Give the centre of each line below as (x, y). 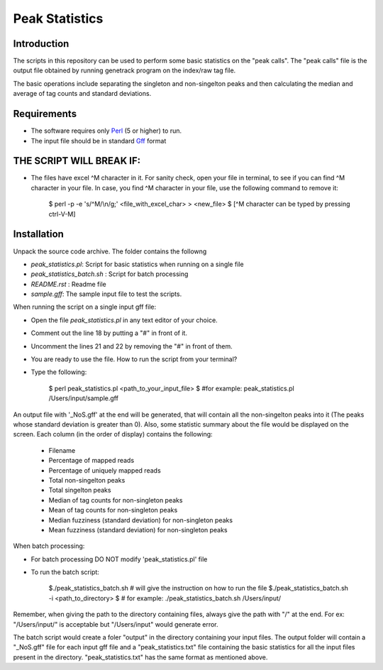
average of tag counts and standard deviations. (82, 94)
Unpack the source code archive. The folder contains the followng (110, 251)
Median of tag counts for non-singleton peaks (116, 500)
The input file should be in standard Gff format (99, 141)
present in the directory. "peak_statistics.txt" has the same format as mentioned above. (140, 657)
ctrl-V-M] (62, 214)
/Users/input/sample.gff (83, 398)
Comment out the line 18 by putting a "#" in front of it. (109, 333)
